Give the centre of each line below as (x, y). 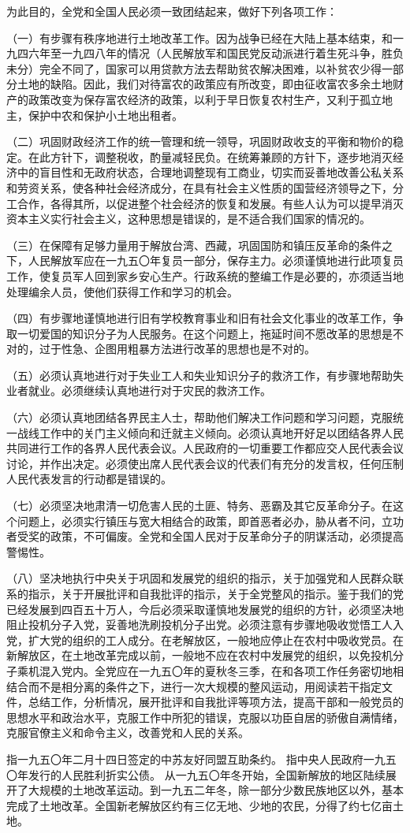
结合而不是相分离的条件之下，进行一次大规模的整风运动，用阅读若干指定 (194, 686)
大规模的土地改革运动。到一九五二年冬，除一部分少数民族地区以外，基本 (216, 790)
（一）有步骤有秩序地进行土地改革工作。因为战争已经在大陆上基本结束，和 (199, 37)
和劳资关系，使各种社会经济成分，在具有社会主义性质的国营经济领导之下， (199, 187)
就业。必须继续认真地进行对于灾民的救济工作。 (149, 390)
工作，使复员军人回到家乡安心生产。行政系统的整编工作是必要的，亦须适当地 (205, 275)
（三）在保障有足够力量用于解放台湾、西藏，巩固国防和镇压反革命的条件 (194, 245)
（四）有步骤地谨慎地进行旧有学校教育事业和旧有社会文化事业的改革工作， (199, 318)
